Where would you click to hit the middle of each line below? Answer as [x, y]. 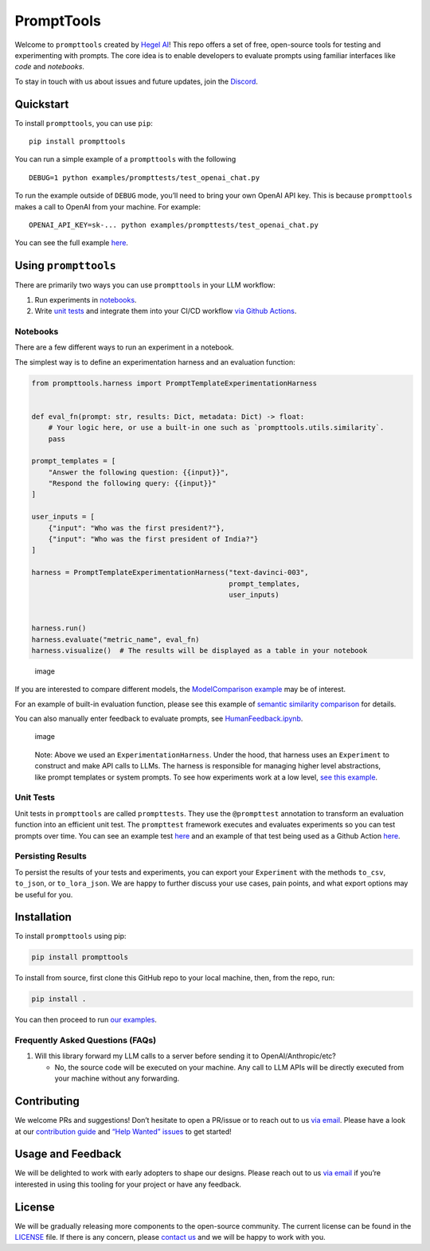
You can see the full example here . [72, 243]
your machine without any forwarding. [117, 1078]
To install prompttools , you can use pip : [84, 123]
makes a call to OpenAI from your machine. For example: [107, 206]
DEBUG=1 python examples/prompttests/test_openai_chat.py [145, 178]
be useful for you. [44, 894]
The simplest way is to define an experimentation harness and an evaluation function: [155, 362]
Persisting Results [51, 856]
